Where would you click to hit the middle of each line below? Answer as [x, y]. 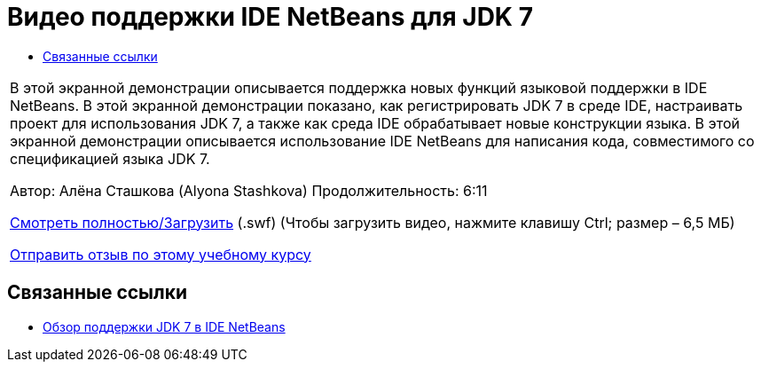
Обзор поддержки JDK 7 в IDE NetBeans [164, 326]
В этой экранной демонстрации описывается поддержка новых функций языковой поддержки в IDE [359, 87]
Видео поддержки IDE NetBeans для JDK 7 [270, 17]
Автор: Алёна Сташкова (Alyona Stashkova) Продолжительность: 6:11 [249, 190]
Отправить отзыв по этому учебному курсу [161, 254]
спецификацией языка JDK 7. [110, 158]
